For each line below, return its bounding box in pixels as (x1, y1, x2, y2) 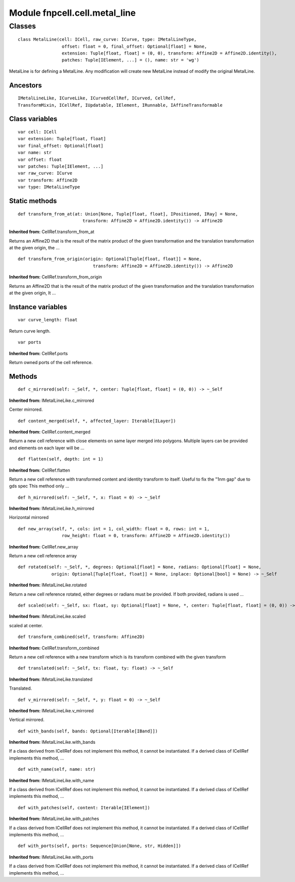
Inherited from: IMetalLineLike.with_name (9, 777, 94, 783)
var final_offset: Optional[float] (18, 143, 104, 149)
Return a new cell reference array (9, 553, 77, 559)
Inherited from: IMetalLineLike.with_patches (9, 816, 99, 821)
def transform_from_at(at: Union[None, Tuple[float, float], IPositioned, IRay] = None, (18, 211, 238, 216)
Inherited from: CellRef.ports (9, 350, 68, 356)
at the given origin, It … (9, 290, 56, 296)
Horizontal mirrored (9, 515, 49, 520)
